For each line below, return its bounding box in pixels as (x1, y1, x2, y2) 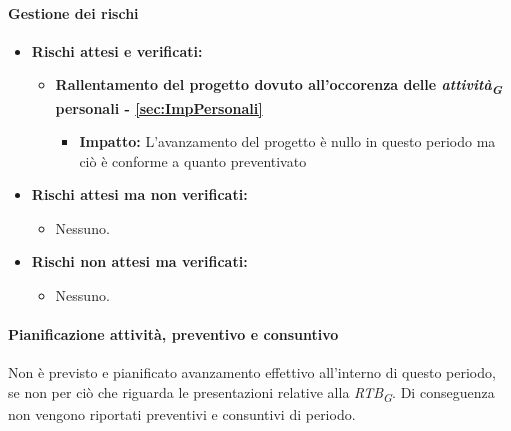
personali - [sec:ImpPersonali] (55, 97, 263, 118)
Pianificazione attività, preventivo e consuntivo (8, 324, 339, 345)
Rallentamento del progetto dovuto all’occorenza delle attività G (55, 74, 503, 99)
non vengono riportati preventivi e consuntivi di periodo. (8, 404, 356, 425)
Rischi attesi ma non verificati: (31, 184, 248, 205)
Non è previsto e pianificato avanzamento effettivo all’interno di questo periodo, (8, 362, 496, 383)
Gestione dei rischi (8, 2, 139, 23)
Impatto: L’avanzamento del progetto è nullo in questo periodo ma (79, 131, 496, 152)
